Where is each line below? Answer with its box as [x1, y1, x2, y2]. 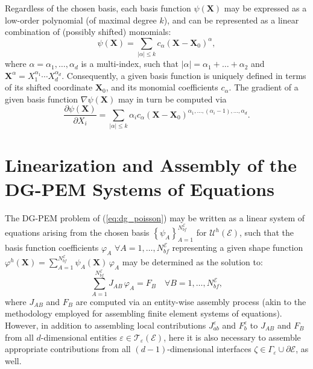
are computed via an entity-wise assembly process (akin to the [75, 295, 306, 307]
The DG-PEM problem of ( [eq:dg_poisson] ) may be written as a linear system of [5, 211, 305, 224]
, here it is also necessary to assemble [163, 330, 301, 343]
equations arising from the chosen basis [5, 226, 150, 239]
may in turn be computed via [118, 92, 227, 105]
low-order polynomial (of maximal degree [5, 13, 157, 26]
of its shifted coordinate [5, 81, 93, 93]
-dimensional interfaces [167, 342, 251, 355]
